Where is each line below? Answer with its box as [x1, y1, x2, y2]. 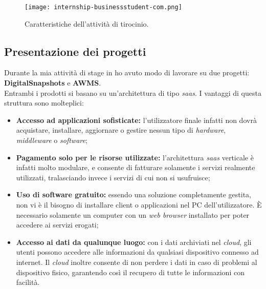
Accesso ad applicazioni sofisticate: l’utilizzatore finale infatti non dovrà [16, 114, 257, 125]
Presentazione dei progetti [4, 43, 146, 59]
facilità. [16, 277, 40, 287]
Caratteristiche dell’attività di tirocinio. [25, 18, 149, 29]
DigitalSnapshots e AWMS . [4, 77, 101, 88]
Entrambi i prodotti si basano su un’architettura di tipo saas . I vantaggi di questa [4, 87, 261, 98]
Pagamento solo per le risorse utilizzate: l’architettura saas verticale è [16, 152, 254, 162]
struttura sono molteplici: [4, 97, 84, 108]
